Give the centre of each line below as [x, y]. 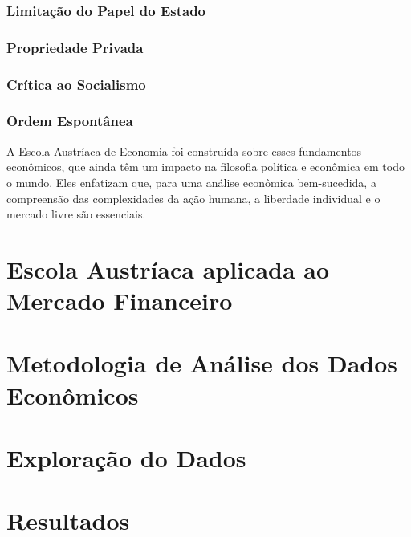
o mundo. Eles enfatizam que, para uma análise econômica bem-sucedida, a [191, 182]
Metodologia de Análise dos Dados [202, 363]
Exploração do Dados [126, 458]
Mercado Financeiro [120, 301]
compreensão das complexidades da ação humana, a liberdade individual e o [193, 198]
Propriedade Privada [75, 47]
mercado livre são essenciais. [76, 214]
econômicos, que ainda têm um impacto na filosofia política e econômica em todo [205, 167]
